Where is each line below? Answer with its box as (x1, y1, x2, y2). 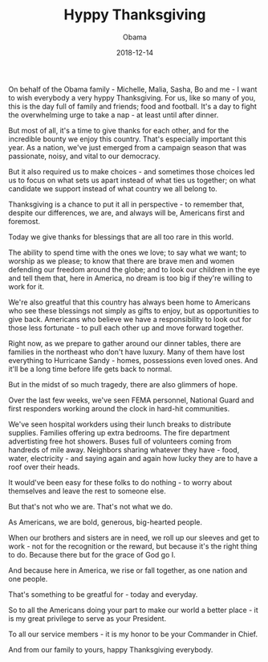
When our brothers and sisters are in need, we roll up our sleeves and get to (8, 533, 260, 542)
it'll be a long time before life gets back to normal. (8, 364, 173, 374)
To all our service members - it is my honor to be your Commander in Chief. (8, 629, 258, 639)
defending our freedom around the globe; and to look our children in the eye (8, 264, 261, 274)
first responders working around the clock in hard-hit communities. (8, 403, 230, 413)
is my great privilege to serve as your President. (8, 613, 167, 623)
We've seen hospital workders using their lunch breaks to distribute (8, 419, 231, 429)
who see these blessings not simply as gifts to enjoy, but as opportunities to (8, 305, 259, 315)
